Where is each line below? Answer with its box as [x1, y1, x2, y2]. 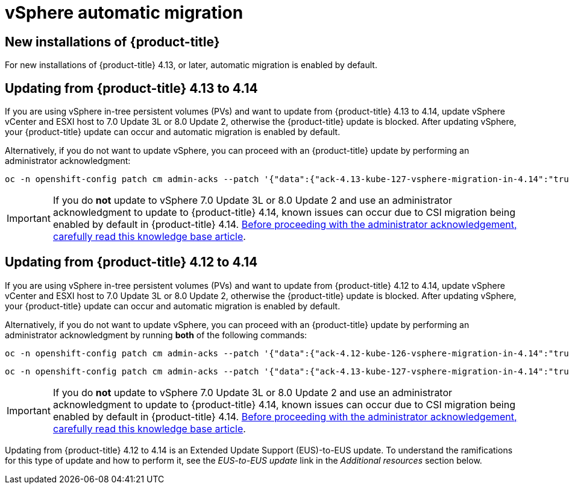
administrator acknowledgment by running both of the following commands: [5, 329, 307, 340]
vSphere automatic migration [5, 2, 244, 23]
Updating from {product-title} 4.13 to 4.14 [5, 80, 258, 96]
